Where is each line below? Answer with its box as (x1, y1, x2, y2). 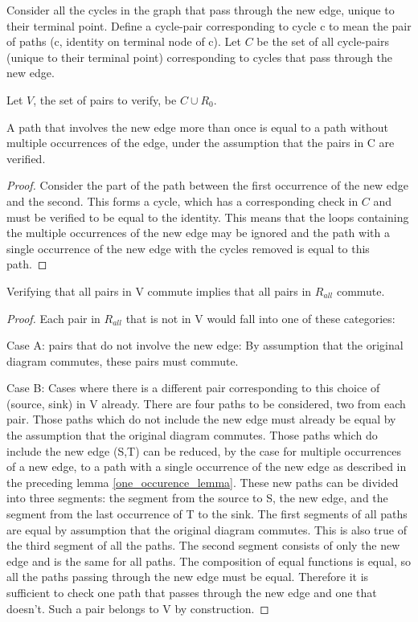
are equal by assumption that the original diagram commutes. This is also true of (6, 521, 407, 538)
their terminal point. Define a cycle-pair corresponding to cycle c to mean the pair (6, 17, 412, 34)
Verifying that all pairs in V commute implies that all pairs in (6, 282, 312, 299)
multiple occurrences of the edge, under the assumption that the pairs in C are (6, 134, 395, 151)
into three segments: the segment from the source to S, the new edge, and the (6, 489, 388, 506)
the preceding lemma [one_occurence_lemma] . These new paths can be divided (6, 473, 399, 490)
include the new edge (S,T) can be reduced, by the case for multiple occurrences (6, 442, 402, 459)
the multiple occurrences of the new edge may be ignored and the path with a (6, 224, 390, 241)
